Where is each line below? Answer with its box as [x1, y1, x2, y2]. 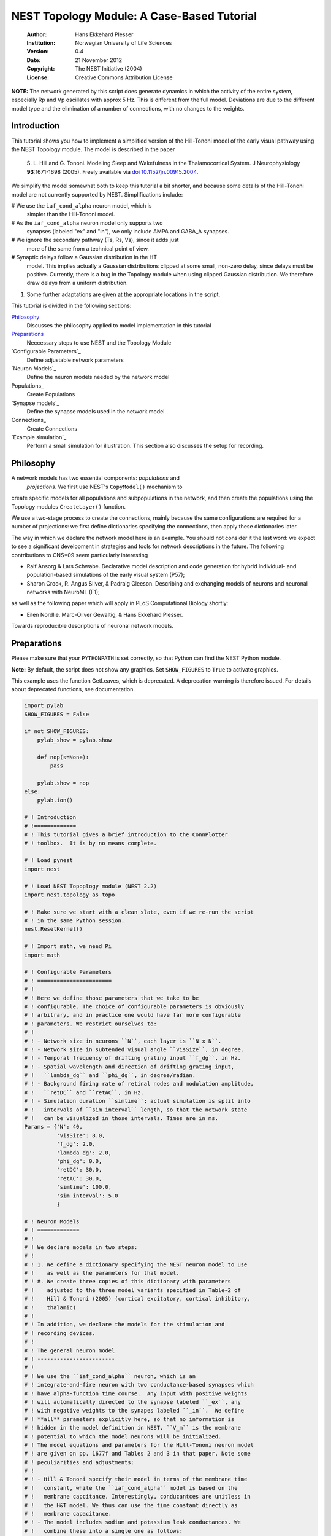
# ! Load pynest [24, 857, 74, 864]
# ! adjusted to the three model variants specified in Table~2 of [24, 1287, 242, 1293]
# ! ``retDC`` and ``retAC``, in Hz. [24, 1089, 144, 1096]
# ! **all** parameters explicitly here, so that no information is [24, 1416, 235, 1422]
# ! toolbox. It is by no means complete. [24, 839, 158, 847]
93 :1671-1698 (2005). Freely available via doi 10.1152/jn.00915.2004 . [26, 168, 199, 175]
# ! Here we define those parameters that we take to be [24, 994, 199, 1001]
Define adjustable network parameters [26, 356, 124, 364]
